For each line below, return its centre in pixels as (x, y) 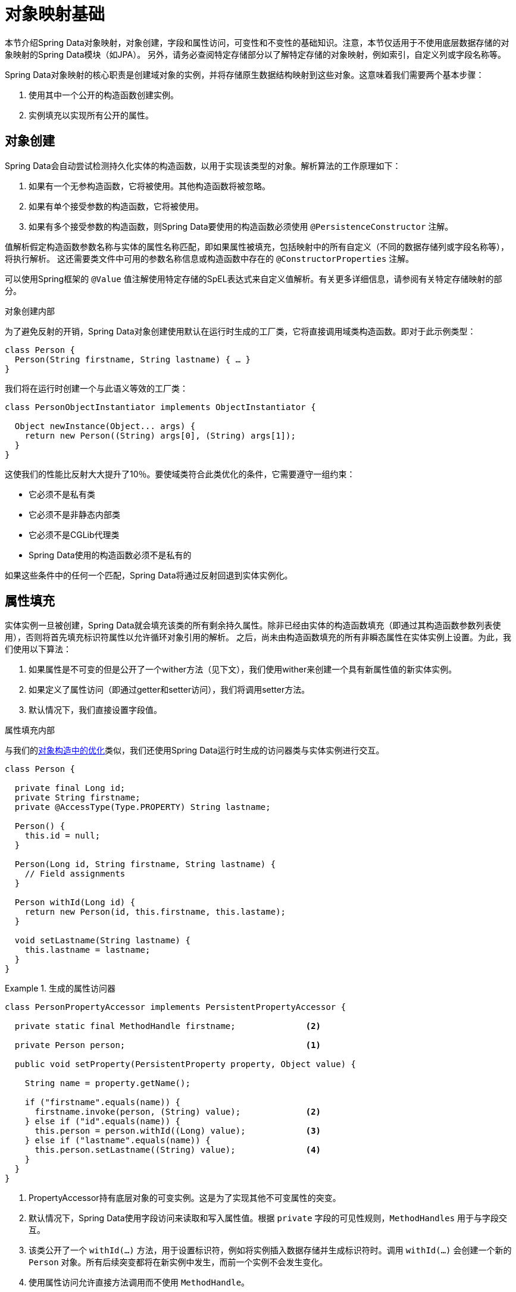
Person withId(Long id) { (75, 902)
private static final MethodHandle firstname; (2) (168, 1026)
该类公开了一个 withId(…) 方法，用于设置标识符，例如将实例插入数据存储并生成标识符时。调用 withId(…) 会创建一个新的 (270, 1250)
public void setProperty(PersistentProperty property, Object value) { (185, 1064)
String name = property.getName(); (107, 1083)
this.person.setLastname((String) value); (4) (178, 1150)
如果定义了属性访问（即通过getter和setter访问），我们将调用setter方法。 (169, 690)
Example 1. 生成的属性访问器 (60, 988)
